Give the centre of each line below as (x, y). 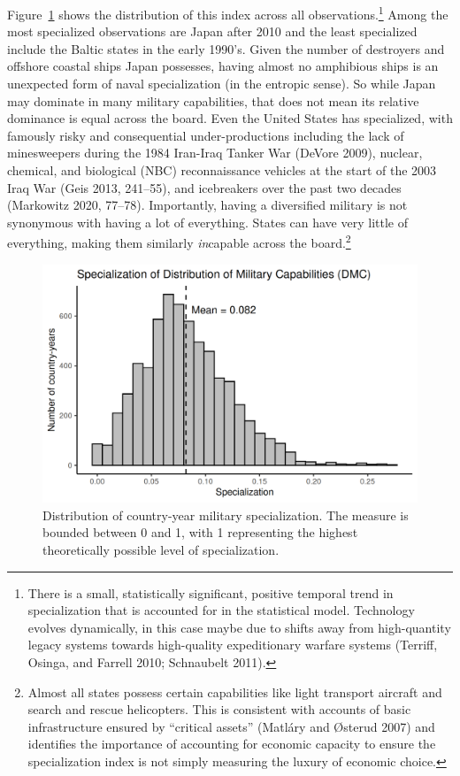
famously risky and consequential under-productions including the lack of (206, 135)
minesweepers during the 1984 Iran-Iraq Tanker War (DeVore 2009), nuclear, (215, 153)
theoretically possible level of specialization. (161, 549)
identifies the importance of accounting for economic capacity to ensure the (232, 744)
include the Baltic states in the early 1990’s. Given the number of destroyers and (226, 48)
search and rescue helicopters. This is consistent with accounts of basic (219, 709)
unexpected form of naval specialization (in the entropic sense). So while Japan (222, 84)
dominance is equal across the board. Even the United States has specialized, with (230, 118)
